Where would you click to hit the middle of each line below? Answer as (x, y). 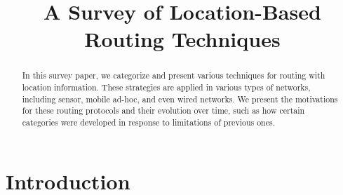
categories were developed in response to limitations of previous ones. (148, 122)
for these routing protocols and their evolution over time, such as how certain (163, 110)
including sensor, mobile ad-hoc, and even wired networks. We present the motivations (180, 99)
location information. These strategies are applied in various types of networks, (166, 87)
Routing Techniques (182, 39)
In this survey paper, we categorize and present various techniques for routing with (174, 75)
